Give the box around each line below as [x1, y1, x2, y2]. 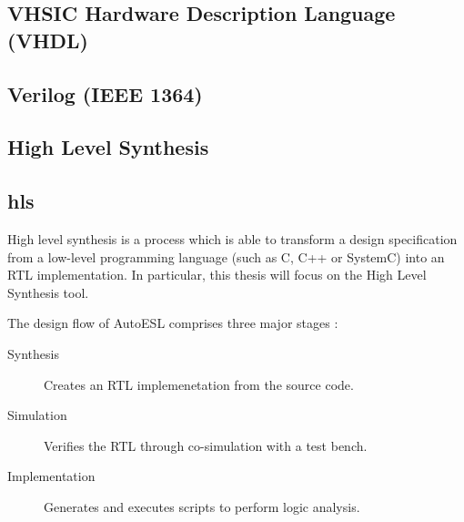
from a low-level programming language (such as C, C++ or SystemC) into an [7, 247, 445, 266]
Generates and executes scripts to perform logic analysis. [44, 496, 360, 516]
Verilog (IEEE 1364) [7, 79, 203, 107]
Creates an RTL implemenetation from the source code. [44, 374, 354, 394]
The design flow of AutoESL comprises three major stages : [7, 313, 338, 333]
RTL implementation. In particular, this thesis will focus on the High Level [7, 265, 427, 284]
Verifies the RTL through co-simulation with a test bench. [44, 435, 368, 455]
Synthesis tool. [7, 282, 89, 302]
